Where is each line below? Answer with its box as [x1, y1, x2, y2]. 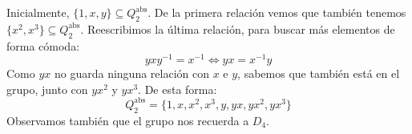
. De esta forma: [138, 80, 217, 97]
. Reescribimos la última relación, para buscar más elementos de [80, 20, 395, 37]
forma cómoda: [6, 37, 80, 54]
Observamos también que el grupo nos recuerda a [6, 112, 249, 128]
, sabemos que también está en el [237, 65, 400, 82]
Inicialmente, [6, 4, 70, 20]
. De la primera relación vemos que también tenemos [147, 4, 406, 20]
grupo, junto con [6, 80, 88, 97]
